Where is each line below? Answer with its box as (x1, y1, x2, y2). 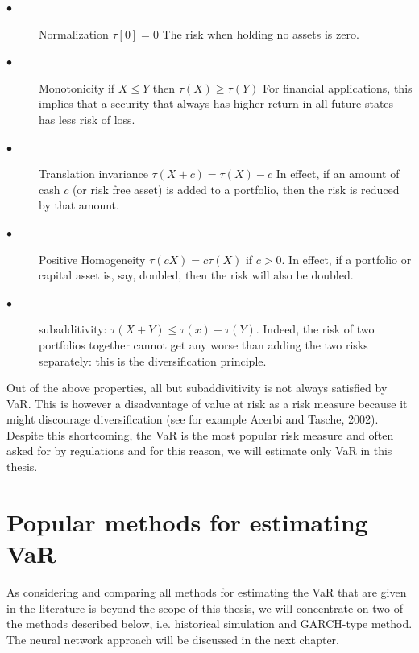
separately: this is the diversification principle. (39, 352, 267, 369)
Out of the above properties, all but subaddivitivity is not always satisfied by (6, 379, 388, 396)
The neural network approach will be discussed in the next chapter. (6, 630, 339, 647)
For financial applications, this (263, 79, 413, 96)
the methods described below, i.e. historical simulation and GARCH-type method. (6, 615, 413, 632)
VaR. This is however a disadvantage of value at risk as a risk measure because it (6, 395, 408, 411)
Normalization (39, 25, 109, 42)
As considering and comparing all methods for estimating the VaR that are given (6, 583, 407, 600)
